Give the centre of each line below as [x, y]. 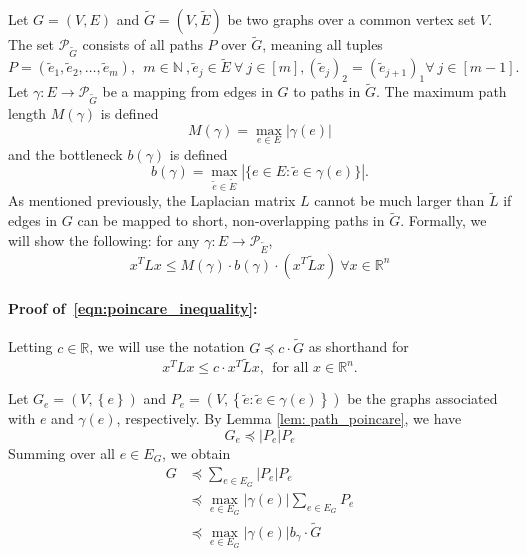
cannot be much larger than [399, 200]
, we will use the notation [167, 346]
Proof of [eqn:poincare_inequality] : [133, 308]
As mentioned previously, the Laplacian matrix [152, 200]
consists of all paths [142, 44]
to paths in [327, 91]
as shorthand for [358, 346]
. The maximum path [441, 91]
